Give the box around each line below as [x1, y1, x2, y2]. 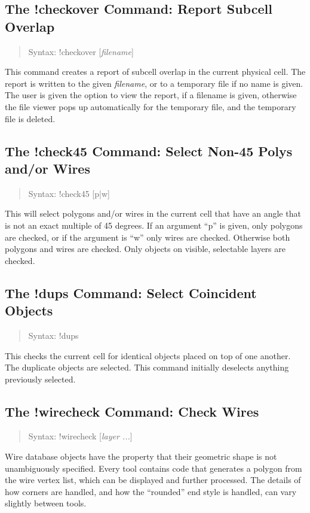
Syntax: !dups [28, 329, 79, 341]
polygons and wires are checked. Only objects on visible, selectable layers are [5, 242, 286, 255]
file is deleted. [5, 112, 56, 125]
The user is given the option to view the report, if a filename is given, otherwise [5, 89, 297, 101]
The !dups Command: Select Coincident [5, 283, 257, 302]
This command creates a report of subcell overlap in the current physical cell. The [5, 65, 306, 78]
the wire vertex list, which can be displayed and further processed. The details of [5, 473, 301, 486]
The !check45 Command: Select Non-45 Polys [5, 141, 293, 160]
